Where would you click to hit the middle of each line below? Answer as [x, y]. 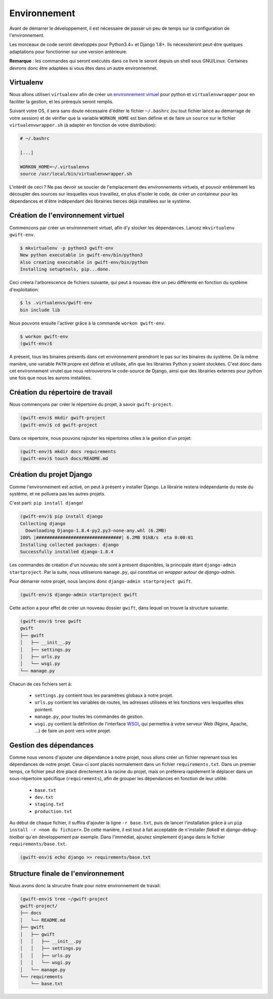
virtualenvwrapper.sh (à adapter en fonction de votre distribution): [83, 125]
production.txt [54, 811]
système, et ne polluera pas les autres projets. [57, 493]
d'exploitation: [24, 289]
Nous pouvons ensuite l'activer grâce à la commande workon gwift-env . [87, 323]
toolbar [17, 837]
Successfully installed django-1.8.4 [67, 552]
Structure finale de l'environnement [67, 873]
